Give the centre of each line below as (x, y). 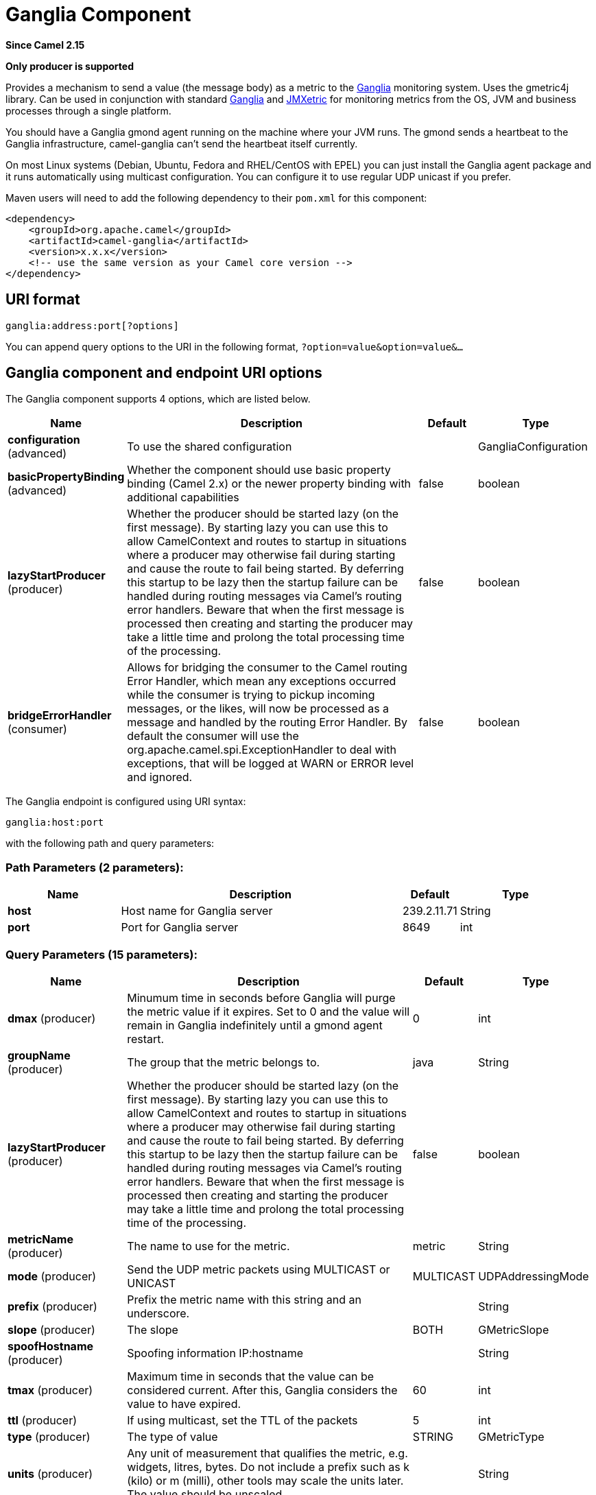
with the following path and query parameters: (110, 844)
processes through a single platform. (88, 110)
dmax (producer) (52, 1018)
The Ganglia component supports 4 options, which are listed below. (158, 399)
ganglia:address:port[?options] (92, 325)
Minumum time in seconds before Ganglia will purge (261, 997)
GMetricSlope (514, 1329)
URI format (43, 300)
